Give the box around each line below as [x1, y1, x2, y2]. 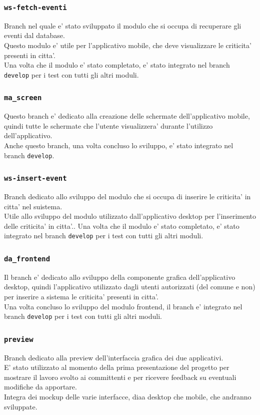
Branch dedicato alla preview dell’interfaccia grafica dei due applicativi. [4, 352, 223, 362]
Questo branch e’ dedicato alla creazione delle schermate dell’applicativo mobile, [4, 111, 250, 121]
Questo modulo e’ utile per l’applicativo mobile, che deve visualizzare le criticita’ [4, 40, 251, 50]
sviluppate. [4, 401, 37, 411]
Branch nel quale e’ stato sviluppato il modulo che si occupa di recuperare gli [4, 20, 241, 31]
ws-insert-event [4, 174, 67, 183]
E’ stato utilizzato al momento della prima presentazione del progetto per [4, 362, 229, 372]
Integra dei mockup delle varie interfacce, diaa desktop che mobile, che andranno [4, 391, 251, 401]
